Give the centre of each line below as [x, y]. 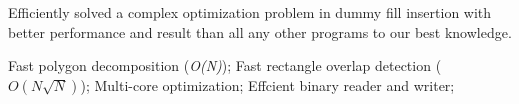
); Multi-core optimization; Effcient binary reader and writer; [267, 84]
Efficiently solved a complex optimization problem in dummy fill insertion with [250, 12]
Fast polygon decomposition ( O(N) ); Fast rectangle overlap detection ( [225, 65]
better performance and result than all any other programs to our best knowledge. [260, 31]
